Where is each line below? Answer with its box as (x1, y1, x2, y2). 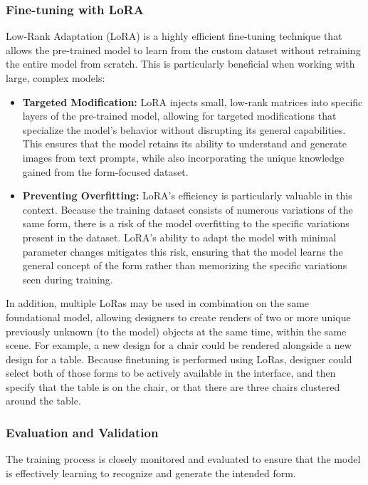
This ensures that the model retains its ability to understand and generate (22, 136, 347, 151)
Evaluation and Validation (6, 423, 159, 441)
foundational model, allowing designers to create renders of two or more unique (6, 309, 351, 324)
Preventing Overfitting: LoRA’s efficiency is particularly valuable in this (22, 188, 352, 203)
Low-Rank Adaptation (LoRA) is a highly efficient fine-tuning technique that (6, 28, 342, 43)
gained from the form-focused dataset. (22, 164, 189, 179)
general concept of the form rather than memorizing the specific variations (22, 258, 347, 273)
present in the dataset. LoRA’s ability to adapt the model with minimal (22, 229, 337, 244)
